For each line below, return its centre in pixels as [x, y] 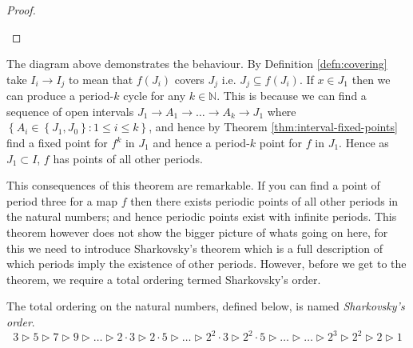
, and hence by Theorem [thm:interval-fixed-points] [273, 127]
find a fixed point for [57, 143]
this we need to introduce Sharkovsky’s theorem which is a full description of [195, 248]
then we [371, 79]
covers [189, 79]
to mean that [101, 79]
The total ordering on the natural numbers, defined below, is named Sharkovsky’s [206, 306]
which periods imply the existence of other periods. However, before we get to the [206, 264]
